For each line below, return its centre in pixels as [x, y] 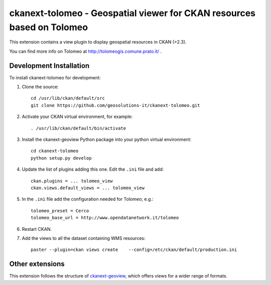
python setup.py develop [61, 158]
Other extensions [37, 264]
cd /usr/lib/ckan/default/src [68, 98]
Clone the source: [40, 87]
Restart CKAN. [37, 229]
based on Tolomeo [48, 27]
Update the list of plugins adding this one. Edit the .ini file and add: [93, 169]
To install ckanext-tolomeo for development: [55, 77]
